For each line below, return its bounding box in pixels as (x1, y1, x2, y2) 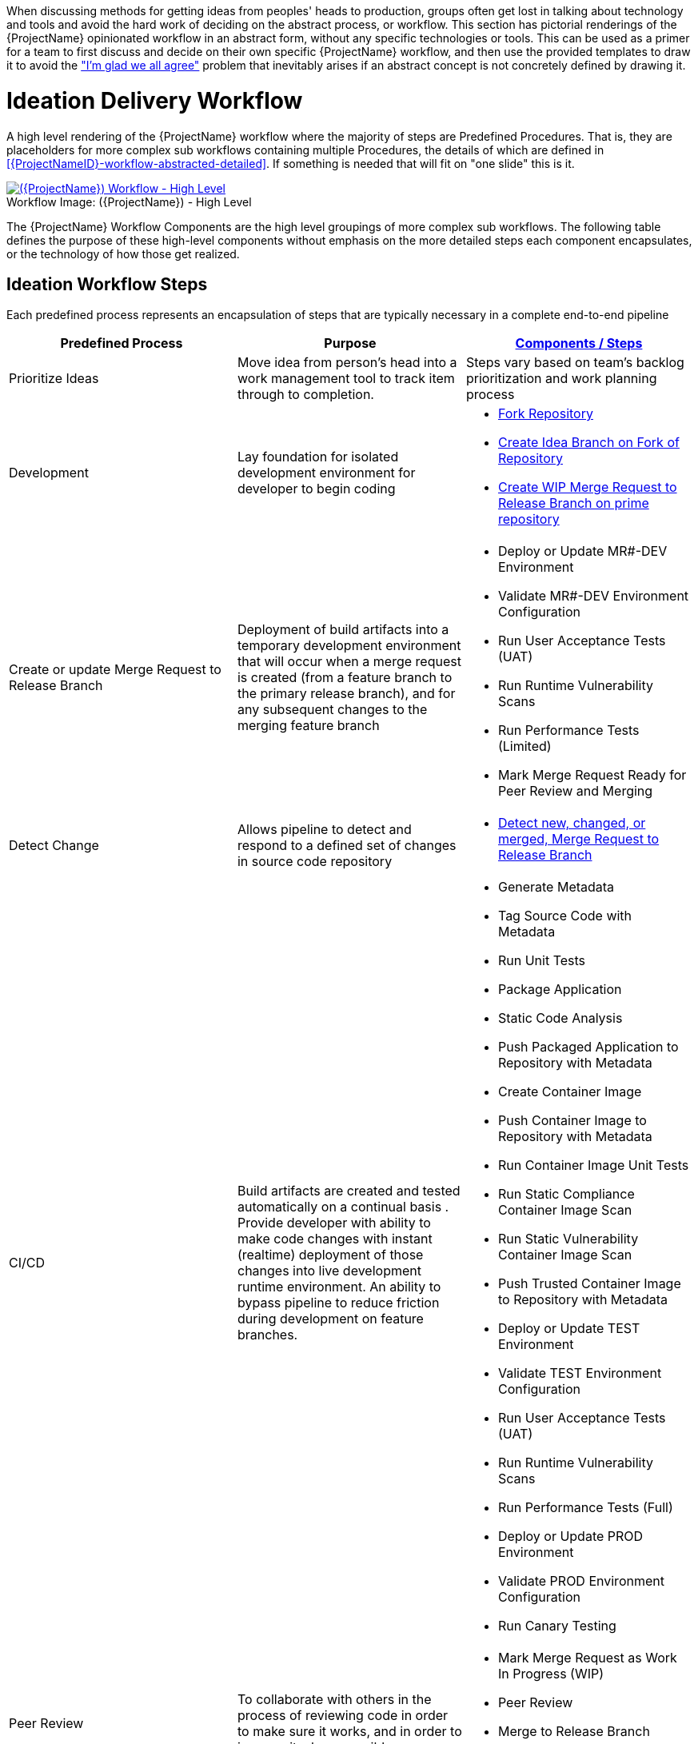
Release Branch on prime (497, 495, 649, 512)
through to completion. (237, 386, 374, 403)
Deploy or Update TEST (497, 1320, 640, 1337)
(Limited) (497, 738, 552, 755)
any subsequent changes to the (237, 701, 428, 718)
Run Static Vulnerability (497, 1231, 639, 1247)
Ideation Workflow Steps (6, 273, 208, 294)
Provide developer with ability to (237, 1215, 431, 1231)
